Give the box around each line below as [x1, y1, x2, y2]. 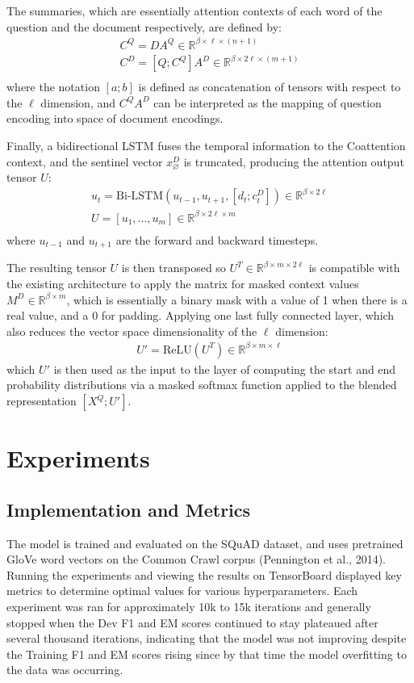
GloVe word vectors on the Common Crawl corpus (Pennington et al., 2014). [6, 551, 386, 568]
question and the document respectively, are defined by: [6, 18, 282, 35]
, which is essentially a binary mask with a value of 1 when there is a [66, 291, 408, 308]
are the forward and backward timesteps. [115, 231, 319, 248]
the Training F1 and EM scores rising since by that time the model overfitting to [6, 645, 407, 662]
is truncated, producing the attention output [183, 153, 404, 170]
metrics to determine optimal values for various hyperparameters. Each [6, 582, 358, 599]
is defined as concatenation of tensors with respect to [138, 78, 401, 95]
